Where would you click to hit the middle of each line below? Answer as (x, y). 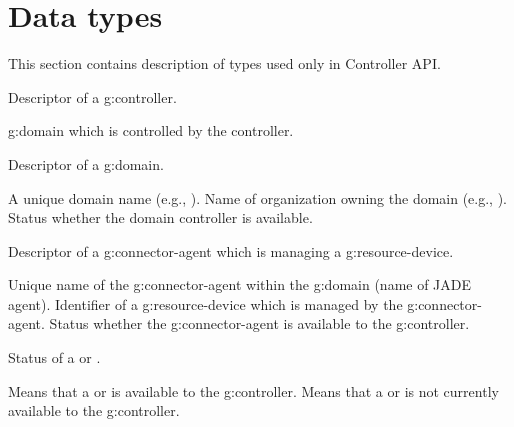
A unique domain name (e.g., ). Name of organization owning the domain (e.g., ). (257, 197)
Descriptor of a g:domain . (86, 163)
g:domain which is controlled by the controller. (151, 130)
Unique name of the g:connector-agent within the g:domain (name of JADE (240, 284)
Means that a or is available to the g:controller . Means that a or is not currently (253, 390)
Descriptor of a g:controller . (92, 96)
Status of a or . (54, 357)
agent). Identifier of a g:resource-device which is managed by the (205, 303)
